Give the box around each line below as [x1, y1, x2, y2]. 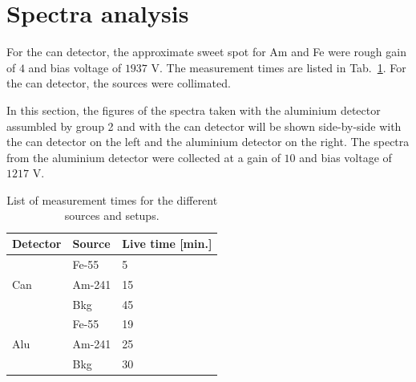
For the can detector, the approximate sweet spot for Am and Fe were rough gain [6, 43, 406, 60]
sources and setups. [64, 207, 160, 224]
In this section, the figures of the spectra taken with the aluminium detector [6, 101, 381, 118]
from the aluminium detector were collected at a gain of [6, 148, 281, 165]
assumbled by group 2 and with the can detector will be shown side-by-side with [6, 117, 402, 134]
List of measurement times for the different [6, 191, 218, 208]
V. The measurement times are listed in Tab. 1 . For [151, 59, 406, 75]
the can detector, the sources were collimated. [6, 75, 231, 91]
